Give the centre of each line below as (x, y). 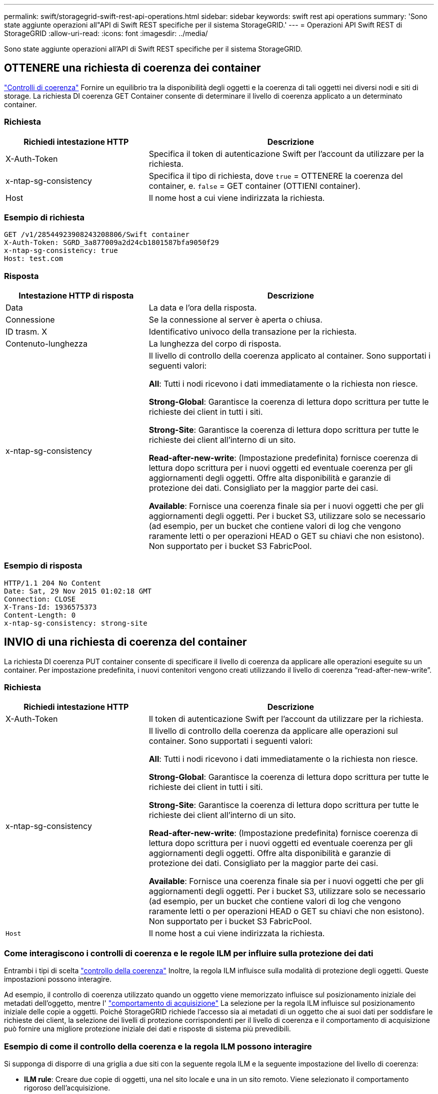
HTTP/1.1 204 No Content (52, 583)
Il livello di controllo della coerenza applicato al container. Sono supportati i (289, 356)
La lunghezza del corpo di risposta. (215, 344)
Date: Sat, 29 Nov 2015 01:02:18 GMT (78, 591)
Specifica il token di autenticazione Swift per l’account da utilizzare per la (286, 154)
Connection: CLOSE (40, 599)
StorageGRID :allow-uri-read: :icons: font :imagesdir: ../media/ (106, 33)
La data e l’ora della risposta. (203, 308)
